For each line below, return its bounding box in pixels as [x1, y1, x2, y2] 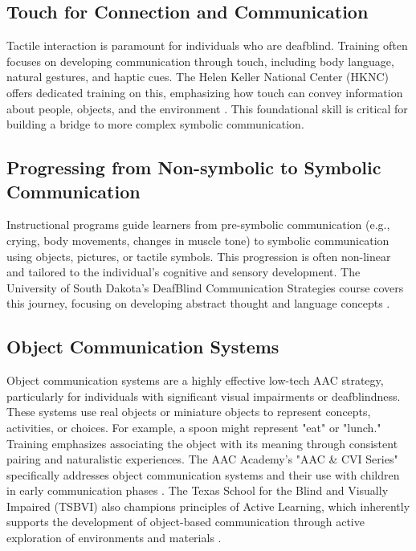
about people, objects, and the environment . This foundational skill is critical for [6, 100, 408, 116]
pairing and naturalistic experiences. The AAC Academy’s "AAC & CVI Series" [6, 451, 398, 467]
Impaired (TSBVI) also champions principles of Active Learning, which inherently [6, 497, 410, 514]
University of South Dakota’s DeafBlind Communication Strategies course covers [6, 279, 404, 296]
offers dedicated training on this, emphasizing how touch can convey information [6, 84, 403, 100]
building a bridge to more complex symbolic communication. [6, 116, 304, 133]
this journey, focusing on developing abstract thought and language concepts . [6, 295, 390, 312]
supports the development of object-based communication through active [6, 513, 365, 530]
